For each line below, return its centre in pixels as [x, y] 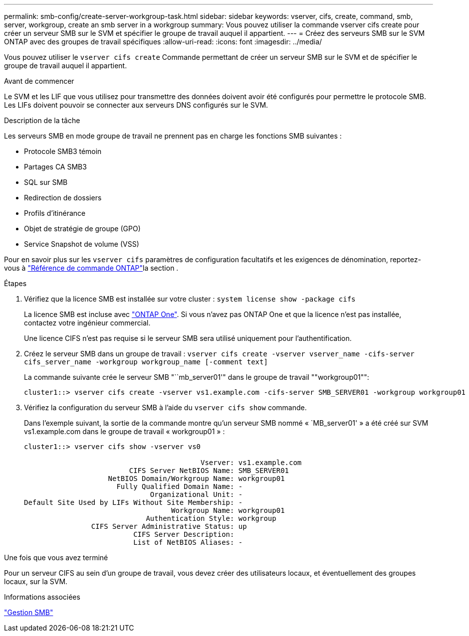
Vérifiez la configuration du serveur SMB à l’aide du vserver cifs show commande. [165, 407]
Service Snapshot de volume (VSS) [82, 244]
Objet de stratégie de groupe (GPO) [82, 229]
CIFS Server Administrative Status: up [169, 526]
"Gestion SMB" [29, 612]
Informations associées [42, 597]
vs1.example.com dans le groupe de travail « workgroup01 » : [124, 431]
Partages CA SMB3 [55, 167]
